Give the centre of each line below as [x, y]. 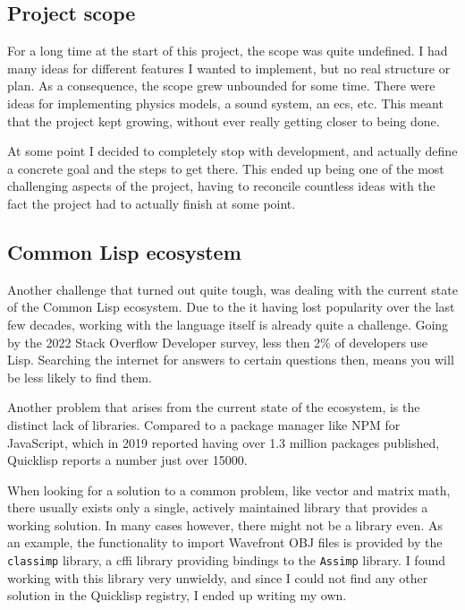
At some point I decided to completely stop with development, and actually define [232, 151]
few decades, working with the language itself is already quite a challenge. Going [228, 324]
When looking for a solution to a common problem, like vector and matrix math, [229, 490]
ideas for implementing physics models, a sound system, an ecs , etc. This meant [225, 103]
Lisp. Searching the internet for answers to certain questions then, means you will [231, 360]
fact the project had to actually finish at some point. [152, 203]
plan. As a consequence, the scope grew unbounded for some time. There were [221, 86]
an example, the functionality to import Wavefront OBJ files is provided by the [225, 542]
